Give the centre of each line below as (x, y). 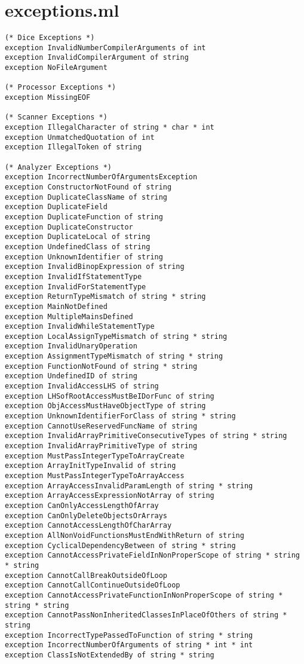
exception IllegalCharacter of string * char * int (110, 128)
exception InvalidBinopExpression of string (95, 267)
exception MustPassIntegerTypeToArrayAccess (95, 476)
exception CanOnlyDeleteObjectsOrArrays (86, 515)
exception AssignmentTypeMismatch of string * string (114, 357)
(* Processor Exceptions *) (61, 88)
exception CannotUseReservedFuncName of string (101, 426)
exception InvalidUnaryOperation (71, 346)
